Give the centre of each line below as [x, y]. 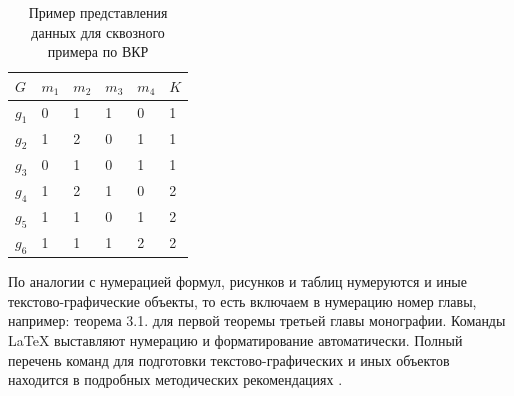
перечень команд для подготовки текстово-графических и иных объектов [229, 359]
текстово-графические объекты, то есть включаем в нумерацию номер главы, [242, 300]
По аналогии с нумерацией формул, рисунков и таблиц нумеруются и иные [237, 281]
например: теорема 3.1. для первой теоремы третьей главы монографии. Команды [257, 320]
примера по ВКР [98, 51]
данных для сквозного [98, 31]
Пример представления [98, 12]
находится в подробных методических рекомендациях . [175, 379]
